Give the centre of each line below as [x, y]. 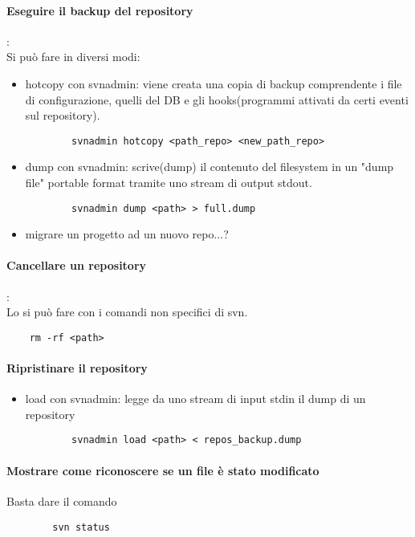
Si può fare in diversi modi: [73, 57]
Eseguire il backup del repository [100, 10]
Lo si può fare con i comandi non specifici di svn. [127, 312]
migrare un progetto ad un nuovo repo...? [127, 234]
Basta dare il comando [62, 500]
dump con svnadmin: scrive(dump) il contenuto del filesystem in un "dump [210, 167]
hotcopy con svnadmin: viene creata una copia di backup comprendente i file [214, 83]
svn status [81, 527]
